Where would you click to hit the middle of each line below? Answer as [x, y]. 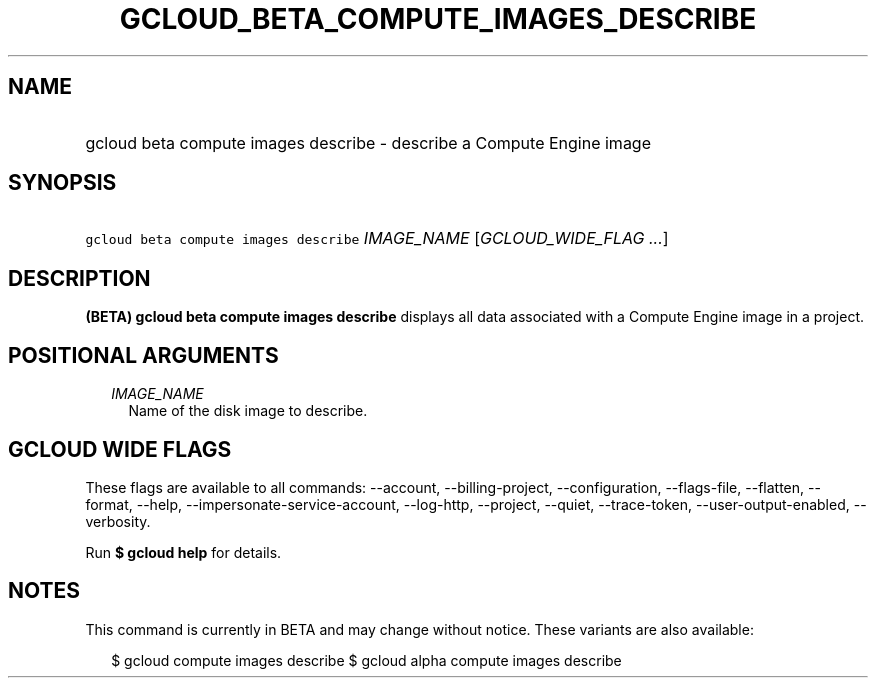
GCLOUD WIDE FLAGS [120, 449]
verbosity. [118, 521]
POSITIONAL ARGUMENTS [143, 355]
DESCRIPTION [79, 278]
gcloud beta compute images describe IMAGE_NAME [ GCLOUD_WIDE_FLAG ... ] [377, 238]
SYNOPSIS [62, 183]
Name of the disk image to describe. [248, 411]
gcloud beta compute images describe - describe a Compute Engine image [368, 142]
